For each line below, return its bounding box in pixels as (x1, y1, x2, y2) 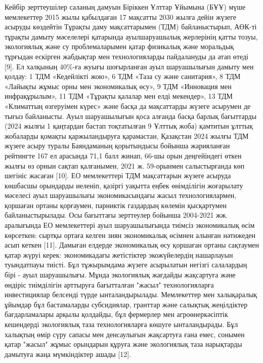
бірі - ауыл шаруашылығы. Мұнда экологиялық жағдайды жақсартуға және (5, 269, 236, 280)
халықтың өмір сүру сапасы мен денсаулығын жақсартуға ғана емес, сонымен (5, 329, 245, 339)
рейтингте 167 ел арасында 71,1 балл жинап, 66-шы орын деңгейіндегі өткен (5, 150, 242, 160)
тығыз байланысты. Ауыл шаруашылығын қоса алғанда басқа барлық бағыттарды (5, 110, 257, 121)
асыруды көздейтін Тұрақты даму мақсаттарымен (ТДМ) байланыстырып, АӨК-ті (5, 21, 257, 32)
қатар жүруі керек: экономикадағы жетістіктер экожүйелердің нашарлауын (5, 249, 233, 260)
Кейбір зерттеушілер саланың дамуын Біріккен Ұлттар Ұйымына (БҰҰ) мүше (5, 2, 246, 12)
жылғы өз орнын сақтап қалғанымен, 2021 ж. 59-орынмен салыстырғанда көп (5, 160, 245, 171)
